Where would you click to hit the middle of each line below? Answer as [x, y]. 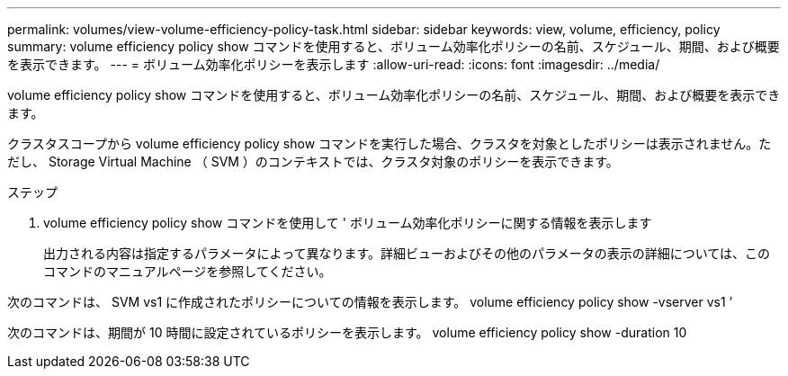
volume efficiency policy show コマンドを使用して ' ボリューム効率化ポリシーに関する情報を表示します [348, 223]
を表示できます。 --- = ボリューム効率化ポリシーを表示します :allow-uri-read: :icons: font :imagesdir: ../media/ [334, 64]
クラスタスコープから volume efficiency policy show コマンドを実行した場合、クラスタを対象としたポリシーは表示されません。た [390, 143]
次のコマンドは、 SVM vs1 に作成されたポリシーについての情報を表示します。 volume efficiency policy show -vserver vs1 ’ [370, 302]
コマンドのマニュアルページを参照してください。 [188, 271]
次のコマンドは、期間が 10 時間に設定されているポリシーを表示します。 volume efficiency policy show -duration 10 [347, 332]
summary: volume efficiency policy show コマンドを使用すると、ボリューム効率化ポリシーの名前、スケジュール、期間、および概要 [394, 46]
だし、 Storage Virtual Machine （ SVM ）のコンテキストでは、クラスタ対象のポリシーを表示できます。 [313, 161]
